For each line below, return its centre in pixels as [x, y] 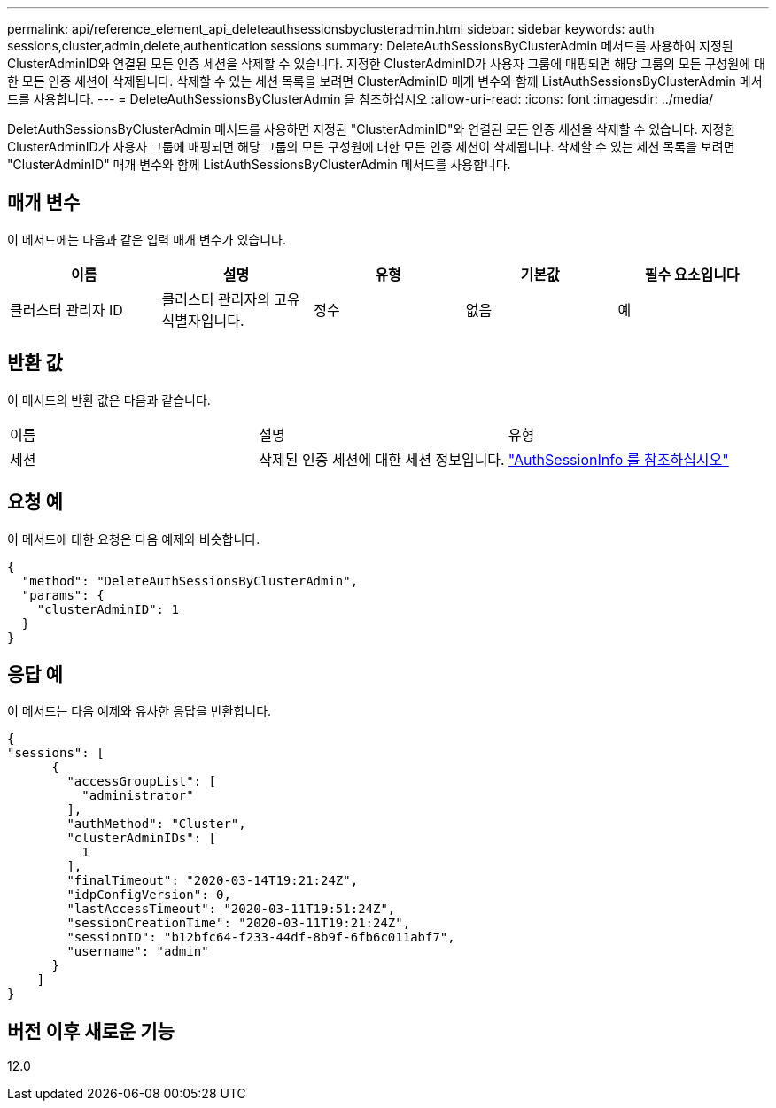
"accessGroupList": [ [142, 782]
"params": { [63, 595]
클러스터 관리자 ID [66, 310]
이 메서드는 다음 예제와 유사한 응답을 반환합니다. [140, 711]
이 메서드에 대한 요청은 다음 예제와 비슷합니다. [134, 539]
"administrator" [138, 796]
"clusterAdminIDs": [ [142, 838]
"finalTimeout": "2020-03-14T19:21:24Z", [213, 881]
